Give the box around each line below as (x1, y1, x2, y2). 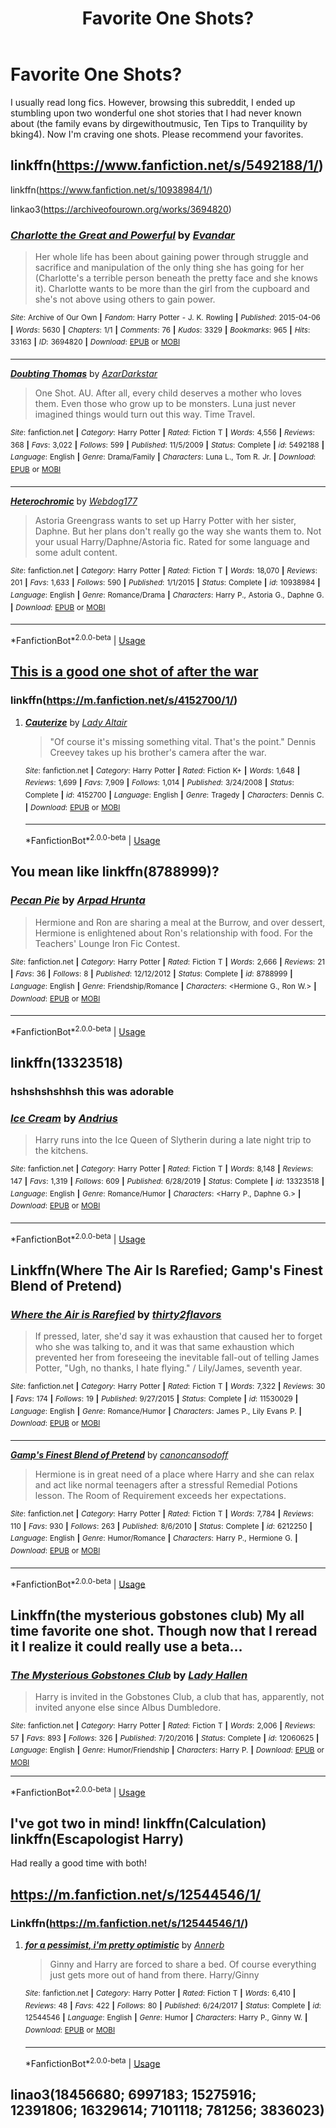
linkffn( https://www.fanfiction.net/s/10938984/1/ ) (10, 183, 213, 196)
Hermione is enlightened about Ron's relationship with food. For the (34, 927, 313, 939)
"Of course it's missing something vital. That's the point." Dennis (49, 735, 317, 747)
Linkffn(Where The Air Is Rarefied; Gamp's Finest (10, 1262, 323, 1279)
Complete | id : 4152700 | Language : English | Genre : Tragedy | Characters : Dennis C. (24, 790, 325, 800)
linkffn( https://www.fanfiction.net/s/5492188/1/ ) (10, 157, 324, 174)
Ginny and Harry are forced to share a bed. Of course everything (49, 1958, 317, 1971)
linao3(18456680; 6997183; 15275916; (10, 2086, 257, 2103)
